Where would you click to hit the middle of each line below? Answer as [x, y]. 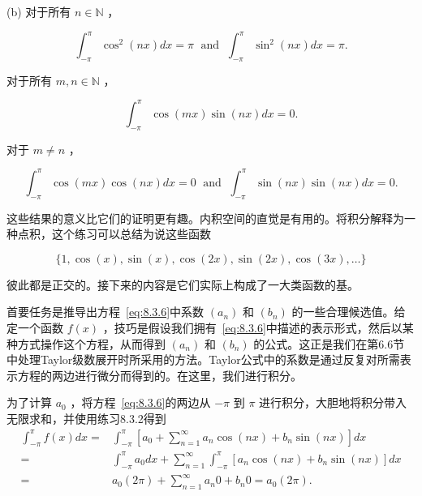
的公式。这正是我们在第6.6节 [329, 343]
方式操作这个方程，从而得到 [91, 343]
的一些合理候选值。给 [349, 312]
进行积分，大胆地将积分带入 [333, 402]
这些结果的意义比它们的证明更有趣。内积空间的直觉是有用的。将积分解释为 [205, 218]
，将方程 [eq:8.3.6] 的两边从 [140, 402]
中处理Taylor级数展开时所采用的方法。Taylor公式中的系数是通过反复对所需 [203, 359]
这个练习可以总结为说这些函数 [131, 234]
